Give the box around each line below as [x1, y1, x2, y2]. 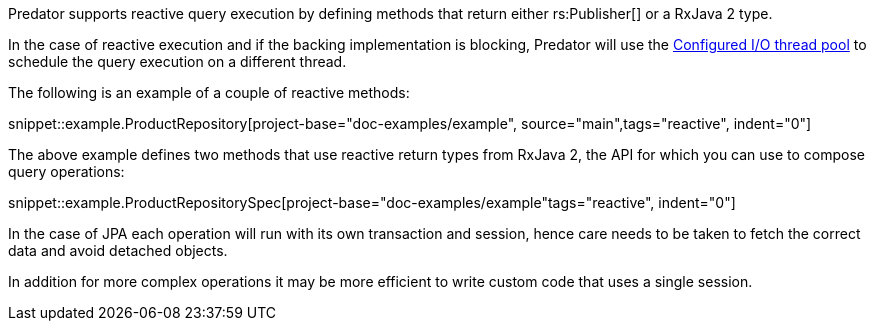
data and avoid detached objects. [8, 242, 228, 259]
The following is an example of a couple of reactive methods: [8, 84, 410, 101]
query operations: [8, 163, 125, 180]
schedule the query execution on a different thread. [8, 53, 347, 70]
